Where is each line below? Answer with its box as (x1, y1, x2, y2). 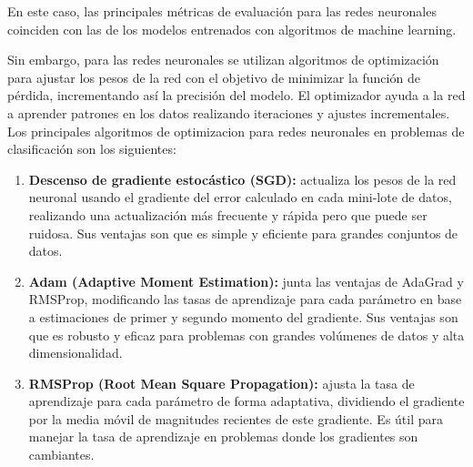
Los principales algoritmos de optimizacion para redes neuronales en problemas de (7, 121, 465, 140)
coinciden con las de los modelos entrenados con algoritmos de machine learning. (7, 19, 457, 38)
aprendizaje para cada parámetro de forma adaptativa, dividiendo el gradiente (28, 391, 465, 411)
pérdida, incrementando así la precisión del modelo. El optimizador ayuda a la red (7, 86, 466, 105)
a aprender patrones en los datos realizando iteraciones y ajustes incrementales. (7, 103, 450, 122)
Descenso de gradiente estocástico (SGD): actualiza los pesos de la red (28, 169, 457, 188)
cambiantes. (28, 445, 95, 464)
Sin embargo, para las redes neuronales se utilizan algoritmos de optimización (7, 50, 439, 69)
